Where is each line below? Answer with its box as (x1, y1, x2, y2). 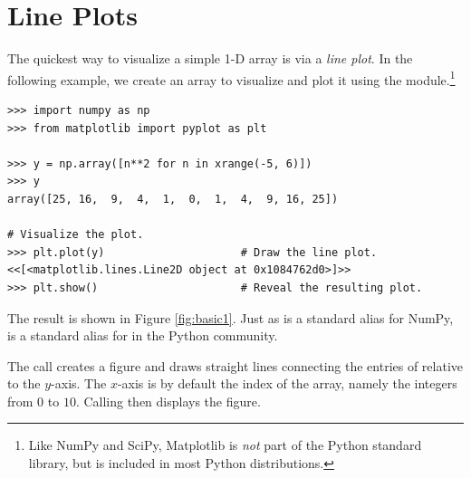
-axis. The (51, 374, 107, 393)
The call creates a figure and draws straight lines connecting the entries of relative (7, 356, 464, 375)
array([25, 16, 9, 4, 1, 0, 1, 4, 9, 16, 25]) (7, 192, 339, 206)
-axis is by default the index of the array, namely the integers (117, 374, 457, 393)
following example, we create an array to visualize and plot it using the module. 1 (7, 67, 456, 89)
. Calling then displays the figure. (75, 391, 261, 410)
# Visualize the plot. (7, 228, 144, 242)
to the (7, 374, 41, 393)
